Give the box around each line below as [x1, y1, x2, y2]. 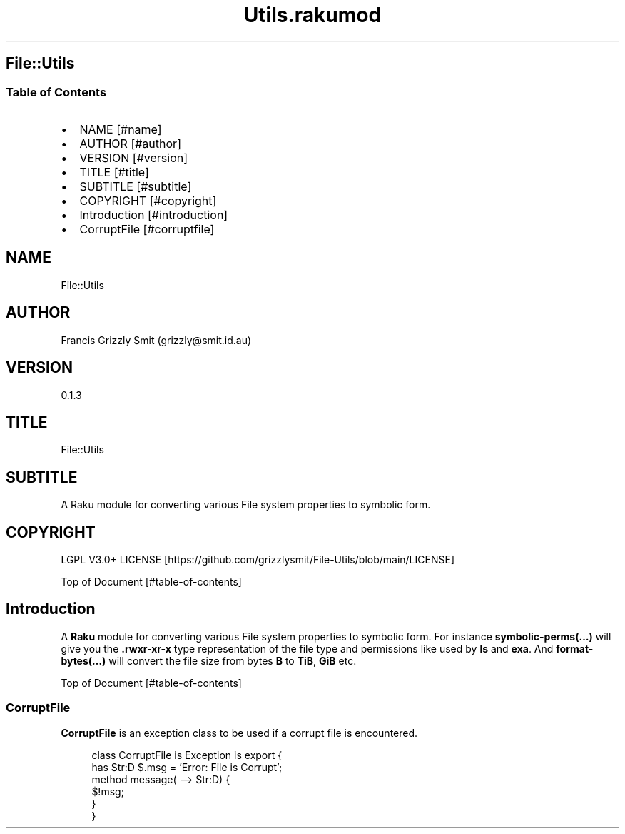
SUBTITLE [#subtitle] [79, 179, 192, 194]
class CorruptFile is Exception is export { [91, 748, 283, 761]
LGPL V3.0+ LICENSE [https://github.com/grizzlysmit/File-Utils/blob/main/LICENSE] [61, 553, 454, 566]
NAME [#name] [79, 121, 162, 136]
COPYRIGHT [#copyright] [79, 193, 217, 208]
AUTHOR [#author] [79, 136, 181, 151]
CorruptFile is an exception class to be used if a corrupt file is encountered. [61, 726, 418, 739]
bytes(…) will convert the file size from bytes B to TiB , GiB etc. [61, 654, 357, 667]
